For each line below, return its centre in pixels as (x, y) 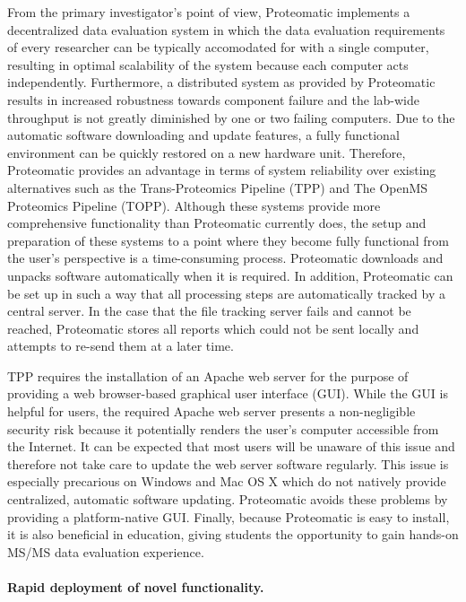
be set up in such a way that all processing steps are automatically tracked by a (226, 293)
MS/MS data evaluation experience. (106, 551)
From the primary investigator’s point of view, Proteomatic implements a (209, 12)
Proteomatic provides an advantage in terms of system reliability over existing (222, 170)
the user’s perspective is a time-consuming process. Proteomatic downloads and (225, 258)
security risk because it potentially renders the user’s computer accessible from (223, 428)
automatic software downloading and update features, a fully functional (203, 135)
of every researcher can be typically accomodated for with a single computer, (218, 47)
